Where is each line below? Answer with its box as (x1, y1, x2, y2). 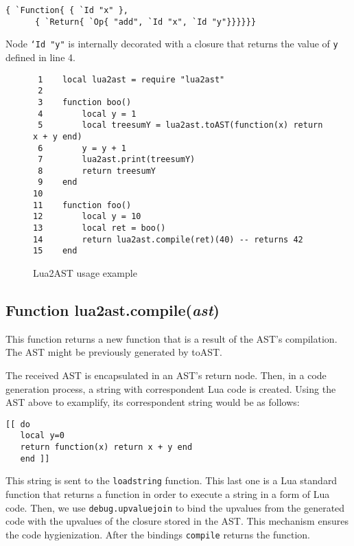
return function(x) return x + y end (20, 442, 193, 453)
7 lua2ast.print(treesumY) (38, 155, 196, 165)
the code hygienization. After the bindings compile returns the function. (5, 527, 311, 541)
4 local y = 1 (38, 109, 137, 119)
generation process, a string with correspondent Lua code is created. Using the (5, 381, 336, 396)
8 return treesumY (38, 166, 156, 176)
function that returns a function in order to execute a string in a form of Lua (5, 487, 330, 501)
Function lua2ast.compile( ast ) (5, 299, 220, 321)
